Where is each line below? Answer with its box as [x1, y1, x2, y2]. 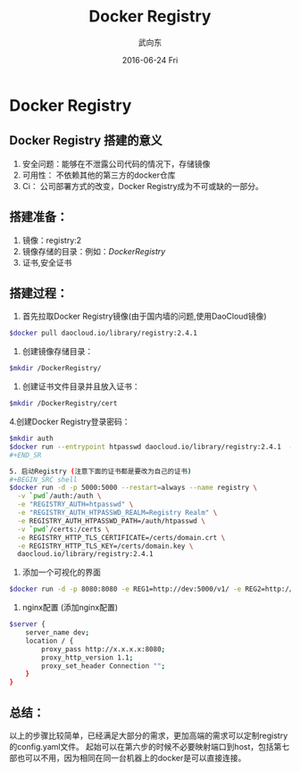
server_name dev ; [25, 628, 90, 637]
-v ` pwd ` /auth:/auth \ [17, 492, 102, 501]
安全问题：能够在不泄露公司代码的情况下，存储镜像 [21, 158, 211, 169]
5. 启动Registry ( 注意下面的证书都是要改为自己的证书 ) [9, 467, 192, 476]
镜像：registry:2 [21, 235, 82, 245]
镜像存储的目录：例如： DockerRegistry [21, 245, 166, 256]
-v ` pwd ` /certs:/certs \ [17, 525, 110, 534]
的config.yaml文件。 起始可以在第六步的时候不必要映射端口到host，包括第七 [9, 741, 290, 751]
